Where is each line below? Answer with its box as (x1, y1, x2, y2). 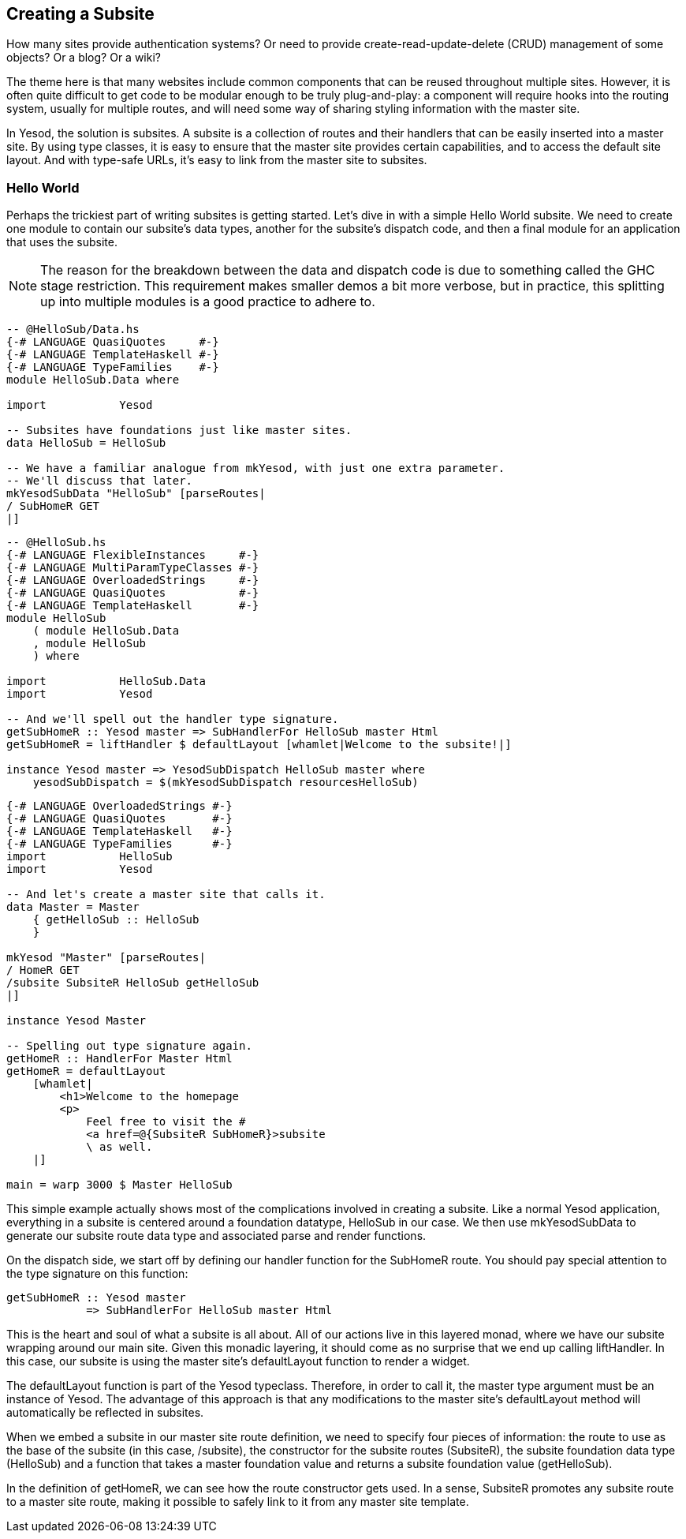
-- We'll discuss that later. (6, 474, 193, 488)
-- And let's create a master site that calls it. (6, 888, 326, 901)
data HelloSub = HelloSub (6, 436, 166, 450)
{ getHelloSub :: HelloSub (32, 913, 199, 927)
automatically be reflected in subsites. (6, 1406, 204, 1420)
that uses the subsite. (6, 235, 118, 249)
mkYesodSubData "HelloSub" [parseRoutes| (6, 487, 266, 500)
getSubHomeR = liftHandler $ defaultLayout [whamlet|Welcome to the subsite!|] (6, 738, 512, 751)
